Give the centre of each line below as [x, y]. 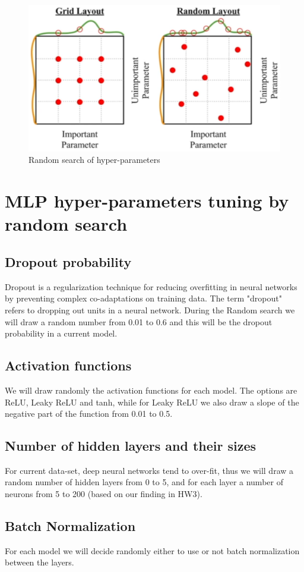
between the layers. [39, 562]
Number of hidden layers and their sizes [131, 446]
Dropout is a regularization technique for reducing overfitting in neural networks [151, 286]
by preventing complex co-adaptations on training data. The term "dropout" [143, 298]
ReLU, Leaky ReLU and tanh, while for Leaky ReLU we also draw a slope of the [152, 402]
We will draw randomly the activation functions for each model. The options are [151, 390]
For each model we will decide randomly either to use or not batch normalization [152, 550]
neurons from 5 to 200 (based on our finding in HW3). [104, 494]
